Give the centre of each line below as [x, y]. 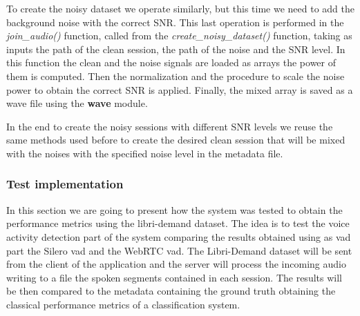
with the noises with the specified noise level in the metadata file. [145, 153]
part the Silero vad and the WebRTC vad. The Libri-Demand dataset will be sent [179, 250]
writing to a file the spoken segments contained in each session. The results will [174, 277]
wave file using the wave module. [77, 103]
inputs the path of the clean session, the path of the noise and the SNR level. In [176, 49]
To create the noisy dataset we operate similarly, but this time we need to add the [180, 8]
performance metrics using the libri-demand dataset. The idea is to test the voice [178, 223]
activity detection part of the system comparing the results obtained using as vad [179, 236]
